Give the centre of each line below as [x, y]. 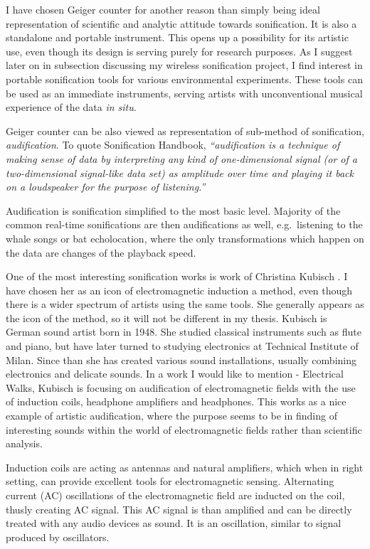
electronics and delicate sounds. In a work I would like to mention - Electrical [175, 374]
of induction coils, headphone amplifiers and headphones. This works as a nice [176, 401]
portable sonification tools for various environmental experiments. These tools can [184, 79]
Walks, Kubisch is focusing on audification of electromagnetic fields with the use [181, 387]
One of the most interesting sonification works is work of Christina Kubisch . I [177, 276]
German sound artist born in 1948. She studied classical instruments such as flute [184, 332]
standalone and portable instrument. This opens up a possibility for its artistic [177, 37]
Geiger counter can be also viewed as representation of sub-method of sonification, [185, 130]
